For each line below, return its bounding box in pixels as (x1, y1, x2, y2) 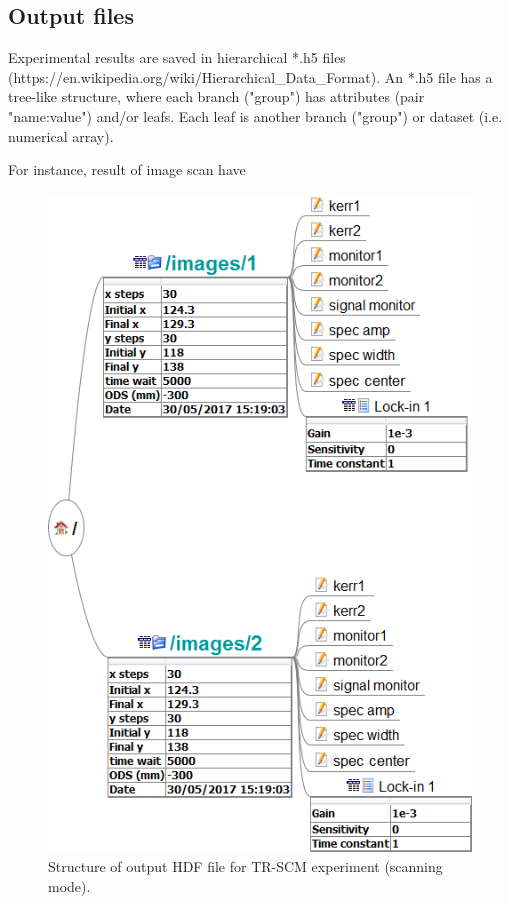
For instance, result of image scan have (8, 159, 246, 180)
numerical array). (8, 125, 114, 146)
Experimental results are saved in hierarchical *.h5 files (8, 47, 346, 68)
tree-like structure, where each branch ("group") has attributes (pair (8, 86, 425, 107)
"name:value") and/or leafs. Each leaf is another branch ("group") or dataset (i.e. (8, 105, 503, 126)
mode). (48, 875, 91, 896)
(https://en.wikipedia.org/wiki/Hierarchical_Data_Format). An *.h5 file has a (8, 66, 493, 87)
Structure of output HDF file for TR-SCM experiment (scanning (48, 856, 443, 877)
